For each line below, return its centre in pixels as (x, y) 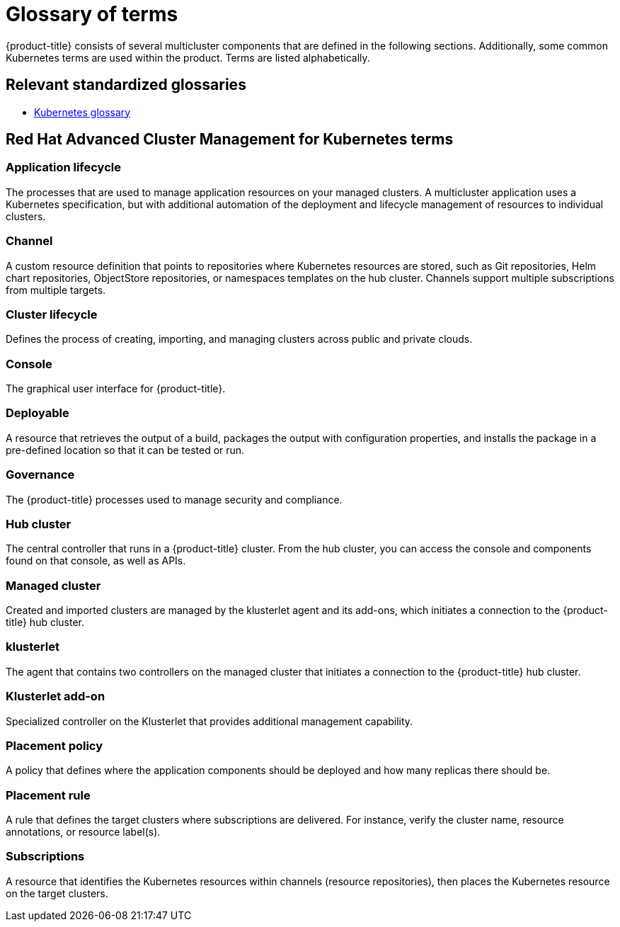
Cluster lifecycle (52, 314)
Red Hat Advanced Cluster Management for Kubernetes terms (230, 140)
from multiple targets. (56, 290)
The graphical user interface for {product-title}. (116, 389)
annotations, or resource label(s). (83, 832)
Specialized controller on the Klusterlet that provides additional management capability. (209, 721)
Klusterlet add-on (56, 696)
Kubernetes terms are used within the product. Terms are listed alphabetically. (188, 57)
